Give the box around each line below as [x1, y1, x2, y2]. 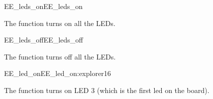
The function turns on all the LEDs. [4, 17, 116, 28]
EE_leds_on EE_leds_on [4, 1, 83, 11]
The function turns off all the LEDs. [4, 51, 116, 61]
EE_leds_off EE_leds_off [4, 34, 83, 45]
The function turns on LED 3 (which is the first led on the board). [4, 84, 209, 95]
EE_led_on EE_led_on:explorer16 [4, 68, 111, 78]
